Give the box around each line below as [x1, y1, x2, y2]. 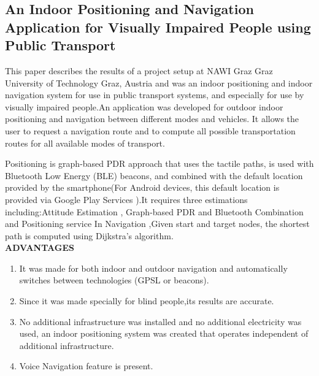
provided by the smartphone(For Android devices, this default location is [5, 181, 280, 194]
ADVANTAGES [5, 241, 74, 254]
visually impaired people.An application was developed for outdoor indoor [5, 100, 283, 113]
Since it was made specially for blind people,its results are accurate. [19, 294, 274, 307]
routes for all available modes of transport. [5, 136, 165, 149]
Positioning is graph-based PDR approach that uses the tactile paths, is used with [5, 157, 314, 170]
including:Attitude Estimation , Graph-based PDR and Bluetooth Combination [5, 205, 304, 218]
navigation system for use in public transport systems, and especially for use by [5, 88, 304, 101]
